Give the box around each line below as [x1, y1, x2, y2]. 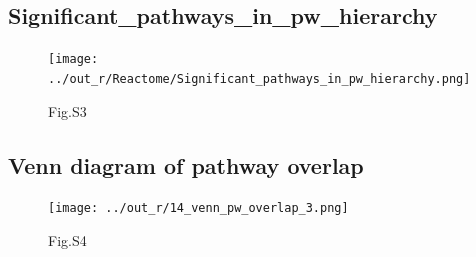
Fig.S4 [48, 229, 87, 250]
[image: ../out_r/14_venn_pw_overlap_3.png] [48, 201, 349, 216]
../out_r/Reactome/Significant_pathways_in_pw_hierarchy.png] [48, 71, 471, 86]
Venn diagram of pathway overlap [8, 149, 364, 180]
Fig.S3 [48, 100, 87, 121]
